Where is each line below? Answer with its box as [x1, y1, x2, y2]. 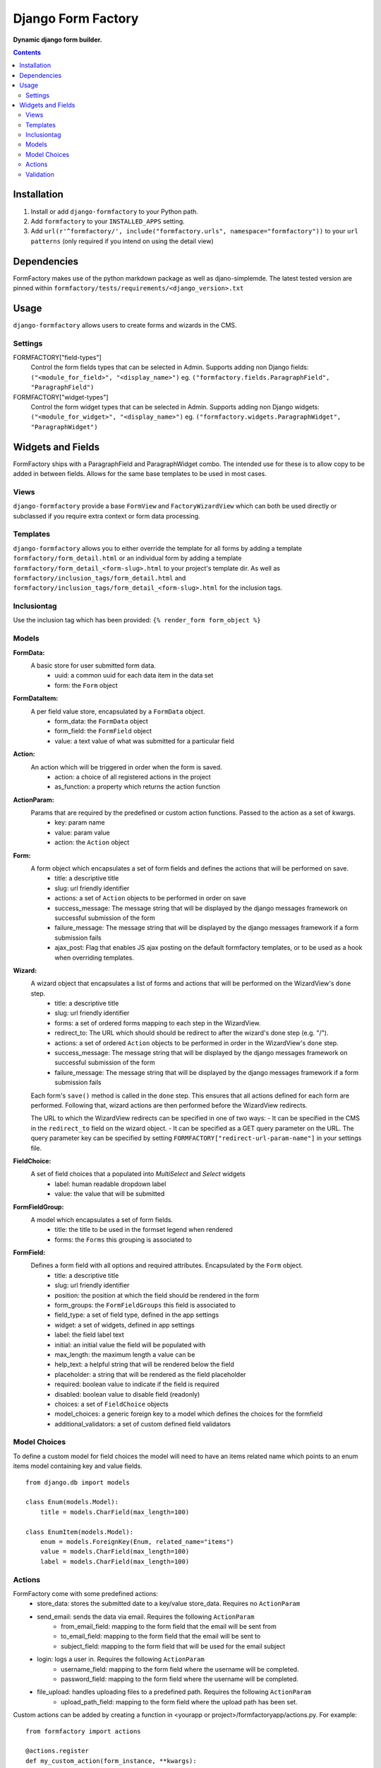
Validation [25, 170, 54, 178]
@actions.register [25, 1747, 90, 1755]
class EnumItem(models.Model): [25, 1528, 134, 1536]
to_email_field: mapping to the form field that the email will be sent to [61, 1632, 261, 1641]
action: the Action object [54, 838, 130, 847]
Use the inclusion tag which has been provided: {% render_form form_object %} [13, 616, 261, 624]
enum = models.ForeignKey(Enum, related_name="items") [40, 1537, 234, 1545]
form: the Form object [54, 681, 118, 690]
